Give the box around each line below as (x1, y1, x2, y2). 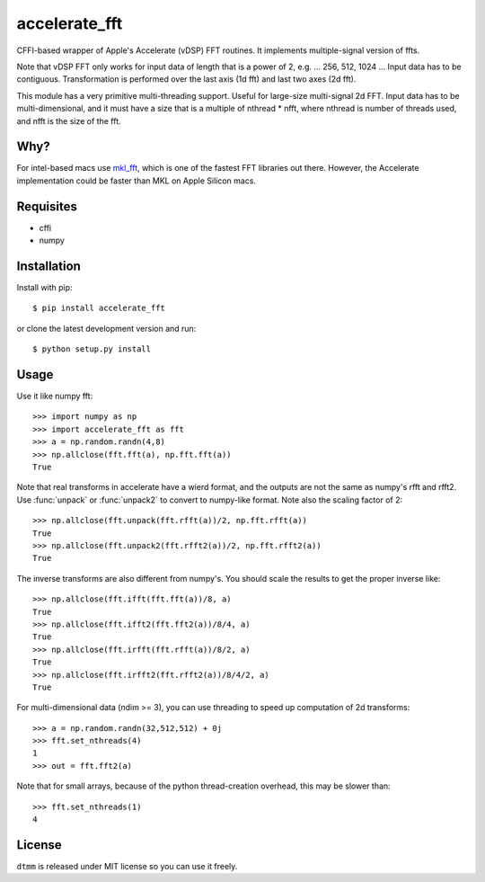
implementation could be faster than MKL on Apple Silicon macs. (16, 175, 256, 186)
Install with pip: (16, 282, 73, 292)
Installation (16, 258, 81, 273)
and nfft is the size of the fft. (16, 115, 121, 126)
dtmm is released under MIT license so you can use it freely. (16, 860, 238, 871)
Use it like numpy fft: (16, 391, 93, 402)
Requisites (16, 199, 78, 214)
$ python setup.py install (32, 344, 152, 354)
